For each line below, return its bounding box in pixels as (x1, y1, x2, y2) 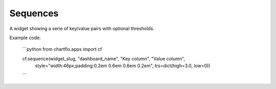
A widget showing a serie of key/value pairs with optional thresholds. (9, 25, 154, 32)
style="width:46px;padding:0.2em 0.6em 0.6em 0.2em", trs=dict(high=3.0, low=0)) (35, 63, 211, 69)
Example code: (9, 35, 41, 41)
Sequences (9, 8, 59, 19)
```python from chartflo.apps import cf (22, 46, 102, 52)
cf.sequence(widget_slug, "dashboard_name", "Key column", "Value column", (22, 55, 185, 62)
